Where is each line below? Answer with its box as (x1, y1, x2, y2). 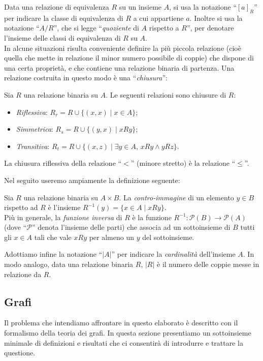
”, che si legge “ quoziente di (53, 22, 139, 33)
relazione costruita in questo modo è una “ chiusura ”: (4, 72, 168, 83)
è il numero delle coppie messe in (157, 259, 259, 269)
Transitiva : (16, 140, 50, 151)
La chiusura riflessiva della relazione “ (4, 158, 122, 168)
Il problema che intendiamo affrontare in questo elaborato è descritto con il (4, 317, 238, 328)
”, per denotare (186, 22, 234, 33)
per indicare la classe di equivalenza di (4, 12, 123, 23)
